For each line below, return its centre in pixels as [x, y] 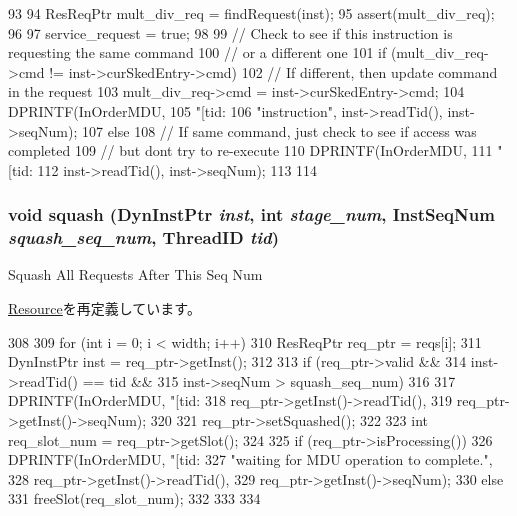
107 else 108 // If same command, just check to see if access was [279, 130]
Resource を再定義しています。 [104, 308]
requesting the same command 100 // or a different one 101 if [197, 52]
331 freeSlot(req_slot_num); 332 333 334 [134, 498]
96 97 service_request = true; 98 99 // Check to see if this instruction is [230, 32]
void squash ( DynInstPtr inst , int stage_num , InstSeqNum [251, 214]
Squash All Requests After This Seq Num [135, 274]
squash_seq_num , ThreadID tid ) [144, 237]
